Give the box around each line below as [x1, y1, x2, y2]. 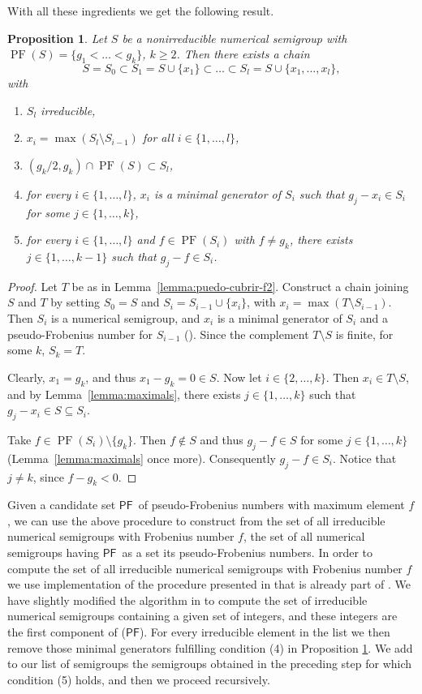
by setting [50, 293, 101, 311]
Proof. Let [7, 277, 58, 294]
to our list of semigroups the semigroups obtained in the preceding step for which [7, 655, 412, 672]
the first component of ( [7, 623, 126, 640]
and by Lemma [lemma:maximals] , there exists [7, 385, 241, 402]
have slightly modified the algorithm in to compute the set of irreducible [7, 591, 368, 608]
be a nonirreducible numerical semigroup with [122, 29, 347, 46]
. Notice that [332, 449, 397, 466]
